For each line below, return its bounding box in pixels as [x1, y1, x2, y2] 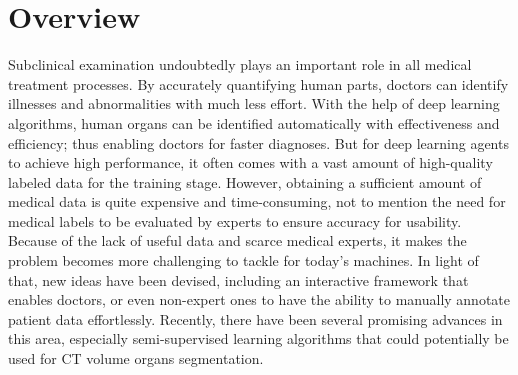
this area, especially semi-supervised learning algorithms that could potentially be [8, 328, 509, 349]
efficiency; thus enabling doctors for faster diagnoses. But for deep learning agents [8, 132, 509, 153]
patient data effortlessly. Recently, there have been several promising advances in [8, 308, 503, 329]
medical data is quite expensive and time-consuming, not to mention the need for [8, 191, 506, 212]
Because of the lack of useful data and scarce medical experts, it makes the [8, 230, 467, 251]
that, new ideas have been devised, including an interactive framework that [8, 269, 469, 290]
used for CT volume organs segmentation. [8, 348, 264, 369]
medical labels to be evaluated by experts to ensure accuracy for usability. [8, 210, 462, 231]
